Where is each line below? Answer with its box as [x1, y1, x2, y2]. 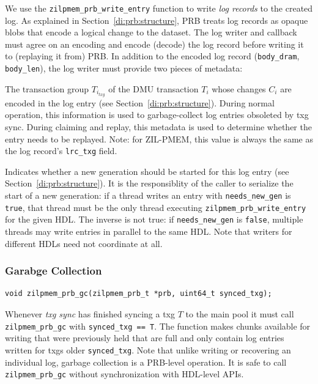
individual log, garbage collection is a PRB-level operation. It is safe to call [5, 355, 287, 368]
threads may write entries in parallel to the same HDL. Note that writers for [5, 225, 292, 238]
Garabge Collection [5, 263, 102, 278]
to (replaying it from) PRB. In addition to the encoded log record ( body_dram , [5, 50, 300, 62]
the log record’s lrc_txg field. [5, 144, 117, 157]
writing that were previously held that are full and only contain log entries [5, 331, 284, 344]
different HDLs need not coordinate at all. [5, 237, 163, 249]
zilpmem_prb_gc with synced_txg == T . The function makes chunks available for [5, 319, 311, 332]
